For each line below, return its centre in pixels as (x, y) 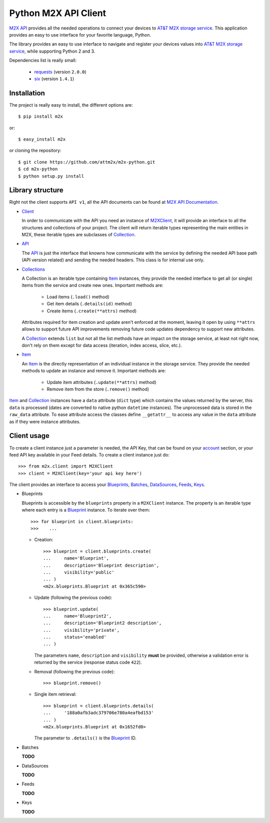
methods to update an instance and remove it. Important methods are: (94, 371)
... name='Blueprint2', (77, 616)
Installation (27, 93)
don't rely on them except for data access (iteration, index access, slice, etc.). (102, 345)
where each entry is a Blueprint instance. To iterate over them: (86, 510)
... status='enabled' (75, 637)
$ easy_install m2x (42, 139)
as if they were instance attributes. (45, 422)
